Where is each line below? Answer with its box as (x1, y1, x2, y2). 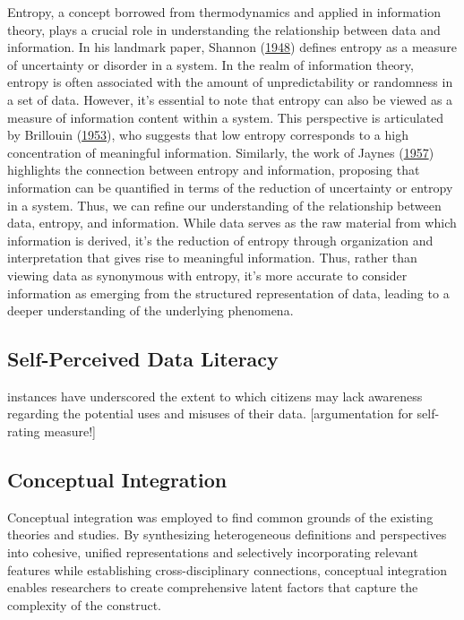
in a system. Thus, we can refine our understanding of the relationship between (7, 195, 442, 214)
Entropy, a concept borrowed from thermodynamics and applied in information (7, 3, 441, 21)
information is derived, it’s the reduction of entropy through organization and (7, 230, 434, 249)
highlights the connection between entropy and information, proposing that (7, 160, 420, 179)
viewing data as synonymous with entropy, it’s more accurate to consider (7, 265, 408, 284)
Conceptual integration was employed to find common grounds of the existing (7, 507, 434, 526)
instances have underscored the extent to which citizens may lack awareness (7, 386, 423, 405)
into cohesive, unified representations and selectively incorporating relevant (7, 543, 418, 562)
